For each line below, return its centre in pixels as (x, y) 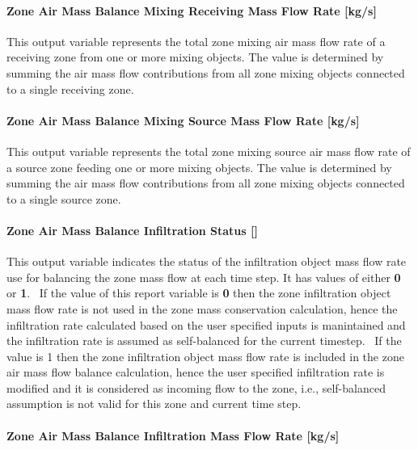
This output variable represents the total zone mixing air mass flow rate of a (196, 41)
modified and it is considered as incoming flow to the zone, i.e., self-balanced (196, 387)
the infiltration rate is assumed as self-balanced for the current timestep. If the (204, 341)
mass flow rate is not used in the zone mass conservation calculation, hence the (202, 308)
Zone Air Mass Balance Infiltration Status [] (132, 230)
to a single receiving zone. (70, 88)
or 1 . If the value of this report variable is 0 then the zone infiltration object (199, 293)
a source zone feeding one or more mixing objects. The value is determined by (199, 167)
